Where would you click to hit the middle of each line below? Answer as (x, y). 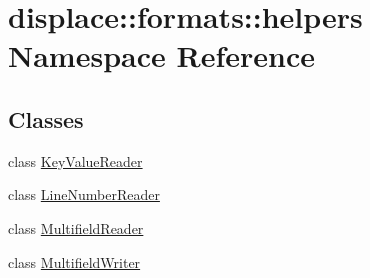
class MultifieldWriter (74, 261)
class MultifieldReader (76, 227)
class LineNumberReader (84, 194)
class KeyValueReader (75, 160)
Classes (46, 118)
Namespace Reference (161, 55)
